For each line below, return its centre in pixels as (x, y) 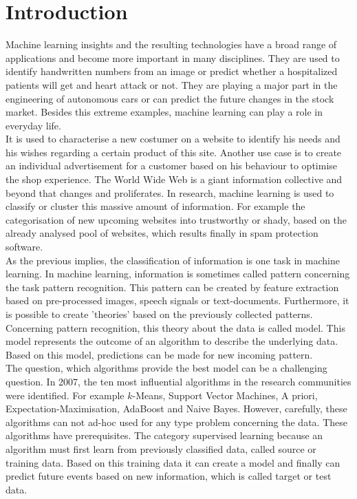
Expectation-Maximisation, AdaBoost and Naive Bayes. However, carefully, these (176, 408)
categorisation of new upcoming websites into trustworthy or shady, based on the (176, 219)
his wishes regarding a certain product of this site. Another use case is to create (174, 152)
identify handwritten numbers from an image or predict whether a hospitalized (172, 71)
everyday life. (33, 125)
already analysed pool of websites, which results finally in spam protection (162, 233)
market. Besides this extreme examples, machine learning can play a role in (164, 112)
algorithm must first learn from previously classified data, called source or (161, 448)
